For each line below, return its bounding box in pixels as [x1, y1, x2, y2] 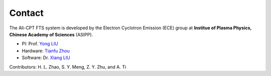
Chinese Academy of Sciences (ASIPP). [9, 31, 93, 37]
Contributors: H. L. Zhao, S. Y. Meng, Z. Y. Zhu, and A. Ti [9, 64, 126, 70]
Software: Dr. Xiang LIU [22, 55, 70, 61]
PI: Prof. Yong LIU [22, 41, 59, 47]
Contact [9, 7, 44, 18]
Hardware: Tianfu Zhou [22, 48, 70, 54]
